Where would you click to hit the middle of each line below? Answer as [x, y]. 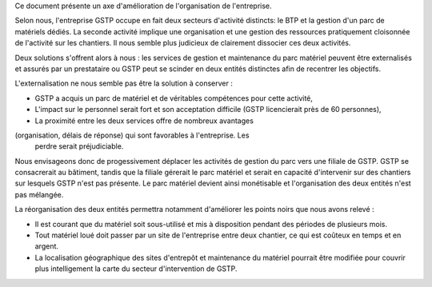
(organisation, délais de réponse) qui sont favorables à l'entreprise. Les [132, 135]
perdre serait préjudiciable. [79, 146]
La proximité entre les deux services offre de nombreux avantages [144, 121]
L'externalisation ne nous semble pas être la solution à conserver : [124, 83]
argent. [47, 246]
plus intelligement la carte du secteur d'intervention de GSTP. [136, 269]
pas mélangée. [39, 194]
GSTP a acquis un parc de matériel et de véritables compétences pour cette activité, [174, 98]
